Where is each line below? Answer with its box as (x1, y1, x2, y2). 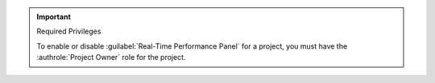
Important (36, 12, 72, 22)
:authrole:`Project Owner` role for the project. (36, 53, 186, 62)
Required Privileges (36, 26, 101, 36)
